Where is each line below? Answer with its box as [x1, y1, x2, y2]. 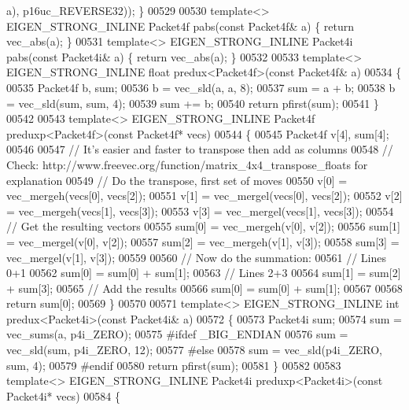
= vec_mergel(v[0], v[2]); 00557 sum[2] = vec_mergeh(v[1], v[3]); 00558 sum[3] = [6, 233, 400, 249]
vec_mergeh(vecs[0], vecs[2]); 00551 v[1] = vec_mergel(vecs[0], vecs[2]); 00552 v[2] [6, 187, 403, 204]
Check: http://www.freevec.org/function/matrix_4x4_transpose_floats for [6, 156, 368, 172]
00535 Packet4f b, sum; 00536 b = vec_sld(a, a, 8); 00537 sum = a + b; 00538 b [6, 79, 396, 95]
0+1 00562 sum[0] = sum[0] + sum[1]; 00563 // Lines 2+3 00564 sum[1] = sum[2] [6, 264, 401, 281]
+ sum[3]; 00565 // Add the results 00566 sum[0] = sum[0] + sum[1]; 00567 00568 [6, 279, 403, 296]
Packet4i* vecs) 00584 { [6, 387, 120, 404]
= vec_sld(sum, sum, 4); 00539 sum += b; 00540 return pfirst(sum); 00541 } [6, 94, 379, 111]
